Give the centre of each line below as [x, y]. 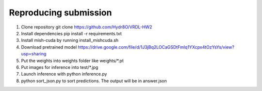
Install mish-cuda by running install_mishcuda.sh [70, 40]
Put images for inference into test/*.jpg [60, 67]
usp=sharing [34, 54]
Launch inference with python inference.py [64, 74]
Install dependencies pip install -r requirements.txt [71, 33]
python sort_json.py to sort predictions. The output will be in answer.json [94, 81]
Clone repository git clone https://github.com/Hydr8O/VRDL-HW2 [87, 27]
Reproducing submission [60, 13]
